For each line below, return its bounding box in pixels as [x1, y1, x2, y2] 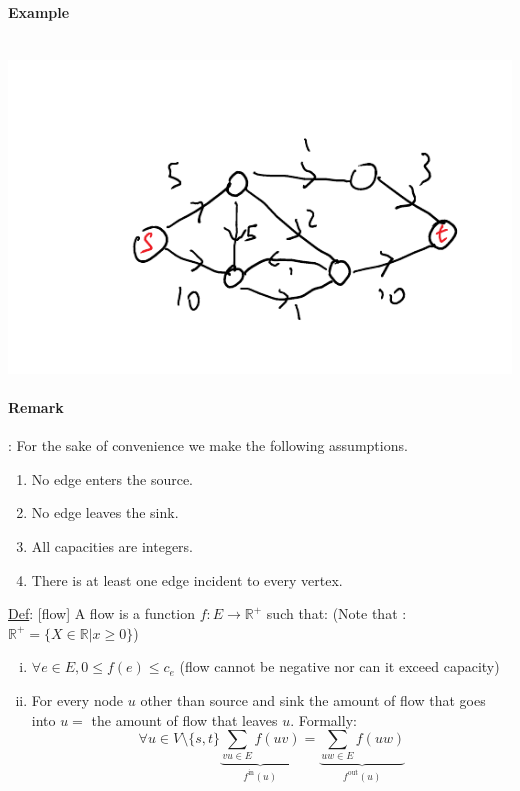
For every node [31, 689, 124, 710]
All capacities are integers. [31, 535, 194, 556]
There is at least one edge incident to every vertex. [31, 569, 343, 590]
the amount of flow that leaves [91, 709, 278, 730]
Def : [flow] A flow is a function [8, 603, 195, 624]
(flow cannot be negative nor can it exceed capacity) [179, 656, 500, 677]
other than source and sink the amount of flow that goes [140, 689, 486, 710]
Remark [8, 396, 64, 417]
